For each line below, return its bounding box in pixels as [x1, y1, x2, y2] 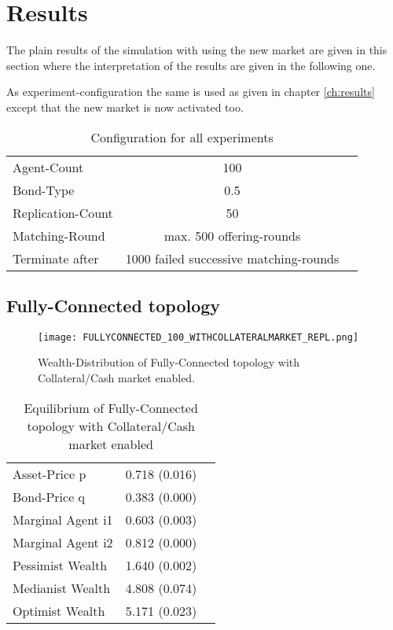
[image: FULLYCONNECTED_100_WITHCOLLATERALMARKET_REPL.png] [38, 331, 359, 343]
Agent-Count [13, 157, 84, 176]
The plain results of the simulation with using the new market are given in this [6, 42, 387, 58]
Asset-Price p [13, 464, 86, 483]
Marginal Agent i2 [13, 532, 113, 551]
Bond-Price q [13, 487, 86, 506]
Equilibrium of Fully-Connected [24, 398, 198, 417]
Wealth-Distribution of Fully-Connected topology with [38, 354, 300, 370]
